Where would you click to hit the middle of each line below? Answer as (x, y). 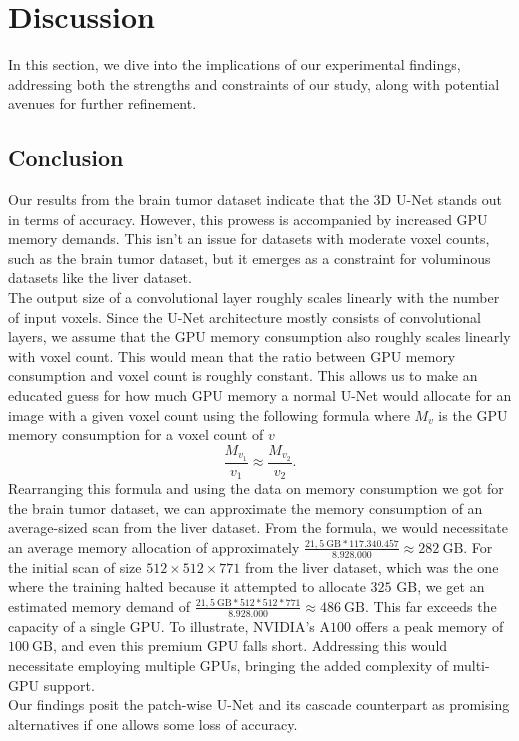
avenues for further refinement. (102, 103)
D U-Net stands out (441, 199)
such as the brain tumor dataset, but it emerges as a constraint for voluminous (249, 257)
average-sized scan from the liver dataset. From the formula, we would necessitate (258, 527)
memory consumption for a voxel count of (136, 434)
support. (69, 684)
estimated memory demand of (99, 605)
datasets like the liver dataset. (100, 277)
